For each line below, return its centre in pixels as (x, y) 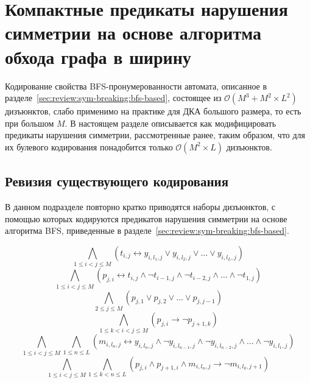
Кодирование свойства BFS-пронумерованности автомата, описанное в (136, 86)
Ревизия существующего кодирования (117, 181)
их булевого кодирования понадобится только (89, 146)
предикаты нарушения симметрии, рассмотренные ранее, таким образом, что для (155, 135)
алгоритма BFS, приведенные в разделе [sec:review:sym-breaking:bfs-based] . (147, 230)
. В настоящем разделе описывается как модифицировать (171, 123)
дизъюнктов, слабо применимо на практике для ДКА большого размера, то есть (153, 111)
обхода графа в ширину (98, 56)
